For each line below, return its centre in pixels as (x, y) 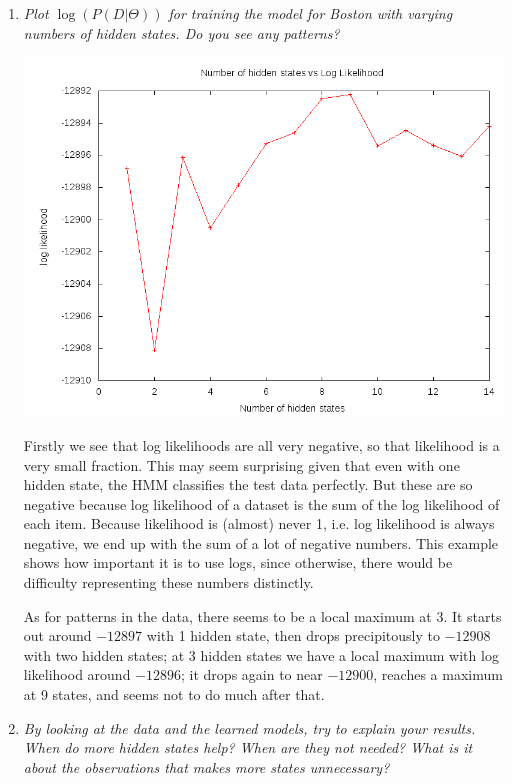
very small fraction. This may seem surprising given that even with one (241, 464)
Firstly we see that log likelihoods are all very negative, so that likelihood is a (261, 444)
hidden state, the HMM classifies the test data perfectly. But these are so (248, 484)
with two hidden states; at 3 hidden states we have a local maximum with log (261, 654)
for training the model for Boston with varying (310, 13)
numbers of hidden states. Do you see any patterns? (181, 32)
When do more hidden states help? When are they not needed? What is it (248, 747)
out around (57, 635)
